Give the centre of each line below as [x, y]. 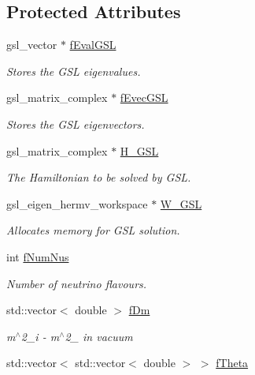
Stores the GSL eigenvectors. [76, 124]
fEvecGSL [144, 97]
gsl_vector [32, 45]
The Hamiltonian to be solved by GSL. [99, 177]
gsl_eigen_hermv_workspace [77, 203]
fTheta [232, 363]
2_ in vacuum [99, 336]
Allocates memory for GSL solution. [93, 230]
